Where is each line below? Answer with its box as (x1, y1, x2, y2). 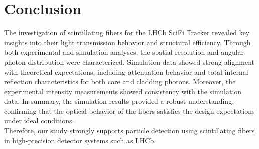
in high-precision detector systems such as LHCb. (4, 135, 156, 145)
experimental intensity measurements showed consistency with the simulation (4, 86, 242, 96)
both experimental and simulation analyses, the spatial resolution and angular (4, 47, 244, 57)
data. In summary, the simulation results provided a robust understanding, (4, 96, 234, 106)
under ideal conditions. (4, 115, 74, 126)
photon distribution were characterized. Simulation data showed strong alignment (4, 56, 255, 67)
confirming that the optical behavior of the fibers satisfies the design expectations (4, 105, 255, 116)
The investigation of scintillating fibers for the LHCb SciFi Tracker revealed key (4, 27, 250, 38)
